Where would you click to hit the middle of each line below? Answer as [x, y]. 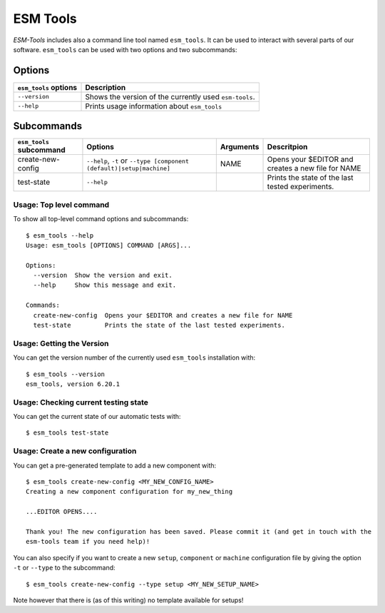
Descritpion [287, 146]
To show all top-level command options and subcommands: [101, 219]
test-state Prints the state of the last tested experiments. [159, 325]
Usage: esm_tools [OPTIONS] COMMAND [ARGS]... [109, 245]
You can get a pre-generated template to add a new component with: [115, 465]
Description [106, 87]
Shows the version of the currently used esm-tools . [170, 96]
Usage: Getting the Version [61, 343]
